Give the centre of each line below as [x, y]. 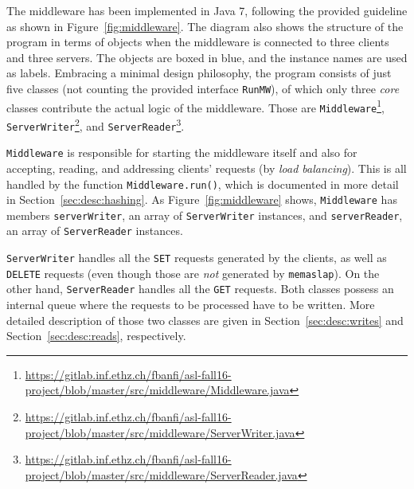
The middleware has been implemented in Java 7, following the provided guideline [207, 10]
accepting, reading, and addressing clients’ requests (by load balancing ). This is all [207, 168]
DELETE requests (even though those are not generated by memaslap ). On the [193, 273]
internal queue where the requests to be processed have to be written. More [191, 305]
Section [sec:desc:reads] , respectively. [96, 336]
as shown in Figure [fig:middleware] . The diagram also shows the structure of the [205, 26]
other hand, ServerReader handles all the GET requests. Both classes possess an [200, 289]
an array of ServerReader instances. [95, 231]
